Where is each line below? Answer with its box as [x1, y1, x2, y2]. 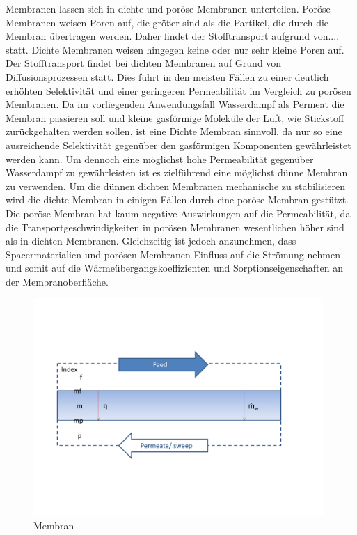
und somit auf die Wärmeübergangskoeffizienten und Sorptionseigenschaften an [6, 261, 344, 275]
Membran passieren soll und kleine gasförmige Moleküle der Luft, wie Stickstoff [6, 110, 344, 125]
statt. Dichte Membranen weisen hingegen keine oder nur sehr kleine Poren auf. [6, 42, 344, 56]
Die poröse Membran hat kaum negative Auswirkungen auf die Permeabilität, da [6, 206, 351, 220]
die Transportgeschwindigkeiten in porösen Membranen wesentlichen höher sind [6, 219, 344, 234]
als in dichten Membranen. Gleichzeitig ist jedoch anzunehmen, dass [6, 233, 296, 248]
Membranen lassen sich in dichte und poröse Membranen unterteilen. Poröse [6, 1, 331, 15]
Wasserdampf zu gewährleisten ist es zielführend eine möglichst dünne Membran [6, 165, 348, 180]
